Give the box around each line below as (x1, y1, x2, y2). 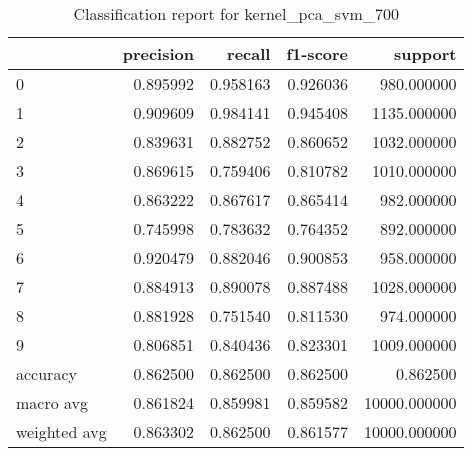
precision (122, 42, 194, 65)
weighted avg (16, 420, 107, 443)
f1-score (286, 42, 349, 65)
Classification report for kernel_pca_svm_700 (73, 2, 399, 25)
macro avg (16, 391, 89, 414)
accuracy (16, 362, 77, 385)
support (394, 42, 457, 65)
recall (227, 42, 271, 65)
